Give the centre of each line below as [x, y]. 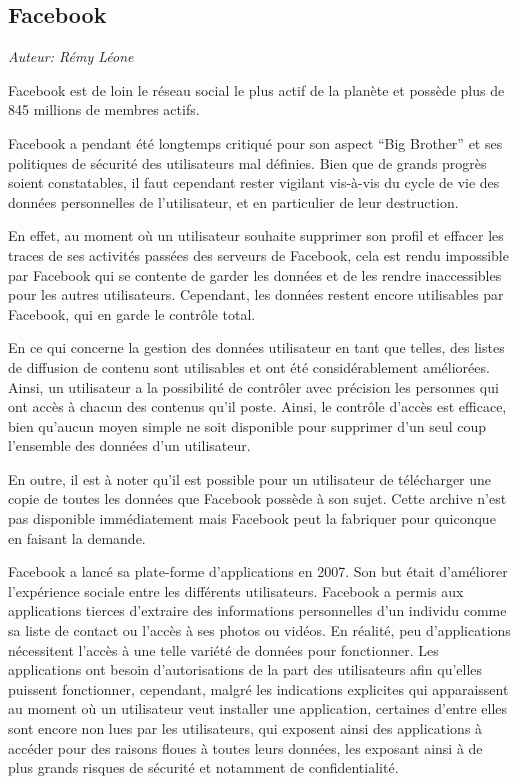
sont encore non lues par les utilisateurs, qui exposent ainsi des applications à [245, 728]
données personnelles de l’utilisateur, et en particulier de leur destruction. [233, 201]
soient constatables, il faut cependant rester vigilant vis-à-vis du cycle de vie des [254, 182]
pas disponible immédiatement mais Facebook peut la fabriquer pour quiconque [252, 518]
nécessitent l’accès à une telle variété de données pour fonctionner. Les [223, 649]
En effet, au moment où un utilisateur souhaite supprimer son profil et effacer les [256, 235]
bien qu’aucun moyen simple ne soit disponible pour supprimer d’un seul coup [247, 425]
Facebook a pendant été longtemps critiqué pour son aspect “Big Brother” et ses [255, 142]
